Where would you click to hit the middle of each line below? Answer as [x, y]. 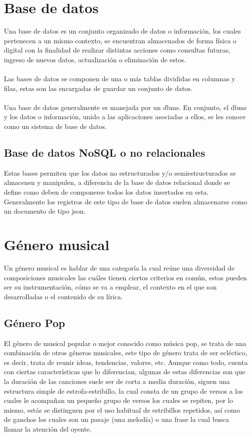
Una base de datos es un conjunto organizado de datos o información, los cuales [123, 31]
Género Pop [34, 322]
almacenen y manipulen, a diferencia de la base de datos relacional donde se [117, 182]
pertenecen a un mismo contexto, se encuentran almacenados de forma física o [120, 40]
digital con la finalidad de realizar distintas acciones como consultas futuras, [117, 50]
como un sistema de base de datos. [55, 126]
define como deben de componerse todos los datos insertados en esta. [106, 192]
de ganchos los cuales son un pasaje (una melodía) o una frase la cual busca [117, 419]
